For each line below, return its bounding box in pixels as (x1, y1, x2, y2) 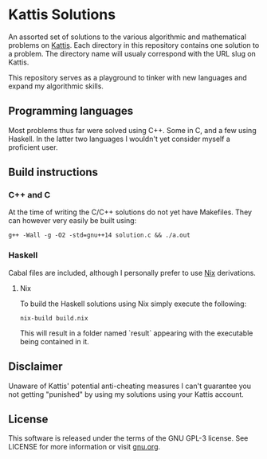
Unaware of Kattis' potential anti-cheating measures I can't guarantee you (8, 381, 252, 390)
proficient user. (8, 142, 58, 152)
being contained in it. (19, 336, 89, 346)
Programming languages (8, 104, 134, 118)
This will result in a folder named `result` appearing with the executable (19, 328, 253, 338)
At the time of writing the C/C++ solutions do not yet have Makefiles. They (8, 207, 253, 217)
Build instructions (8, 166, 98, 179)
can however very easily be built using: (8, 216, 137, 226)
